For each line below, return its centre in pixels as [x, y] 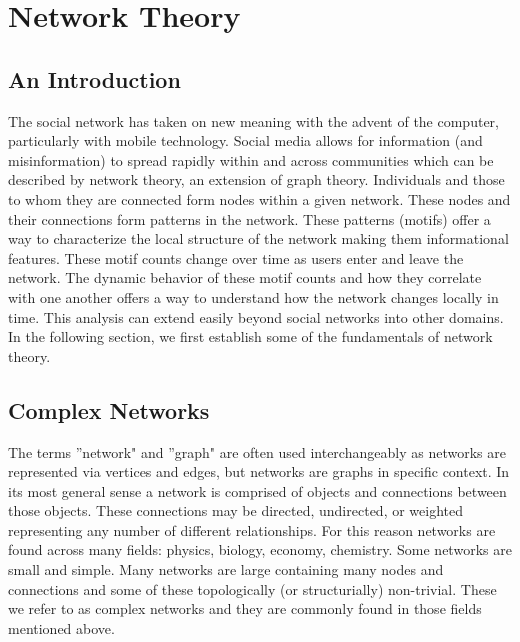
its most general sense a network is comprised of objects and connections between [257, 490]
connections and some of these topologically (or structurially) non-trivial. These [252, 588]
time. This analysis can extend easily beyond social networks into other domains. [256, 316]
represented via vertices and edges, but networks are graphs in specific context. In [259, 471]
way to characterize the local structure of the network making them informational [258, 238]
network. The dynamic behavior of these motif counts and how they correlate [245, 277]
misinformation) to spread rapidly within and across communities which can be [251, 159]
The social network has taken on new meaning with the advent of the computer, [253, 120]
